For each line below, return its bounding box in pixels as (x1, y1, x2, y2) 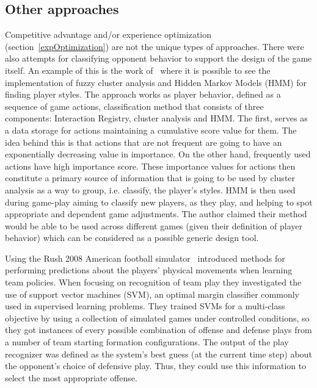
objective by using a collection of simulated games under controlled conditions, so (5, 311, 310, 324)
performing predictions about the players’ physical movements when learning (5, 264, 293, 276)
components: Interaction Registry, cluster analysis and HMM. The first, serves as (5, 112, 308, 124)
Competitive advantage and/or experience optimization (5, 28, 212, 41)
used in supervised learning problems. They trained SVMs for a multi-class (5, 300, 285, 312)
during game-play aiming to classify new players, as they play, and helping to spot (5, 195, 313, 208)
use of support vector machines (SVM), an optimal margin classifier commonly (5, 287, 299, 300)
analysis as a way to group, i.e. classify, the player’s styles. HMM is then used (5, 183, 296, 196)
